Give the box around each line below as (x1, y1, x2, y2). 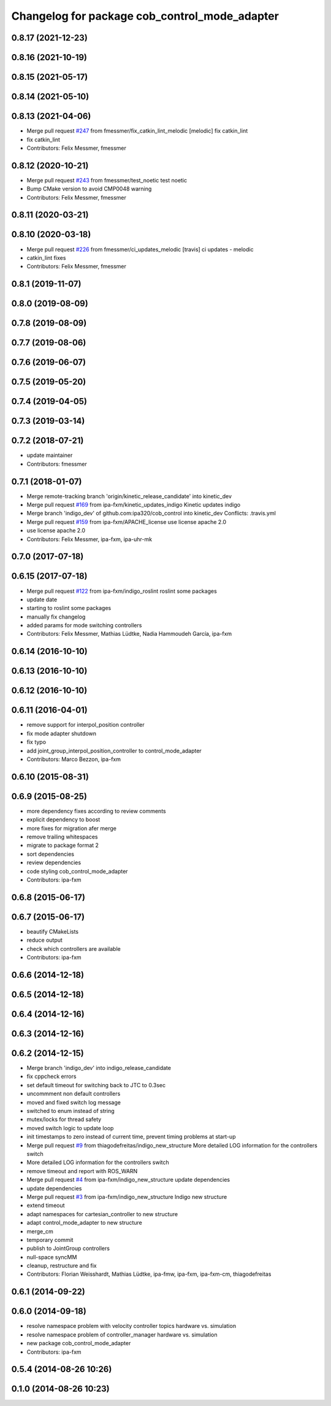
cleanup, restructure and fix (26, 1262, 97, 1270)
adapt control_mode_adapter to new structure (26, 1219, 142, 1227)
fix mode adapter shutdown (26, 730, 96, 737)
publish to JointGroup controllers (26, 1244, 110, 1252)
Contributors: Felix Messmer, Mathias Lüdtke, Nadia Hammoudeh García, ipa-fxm (26, 630, 232, 638)
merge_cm (26, 1227, 53, 1235)
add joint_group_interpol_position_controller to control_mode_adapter (26, 747, 202, 754)
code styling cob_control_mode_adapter (26, 867, 128, 875)
